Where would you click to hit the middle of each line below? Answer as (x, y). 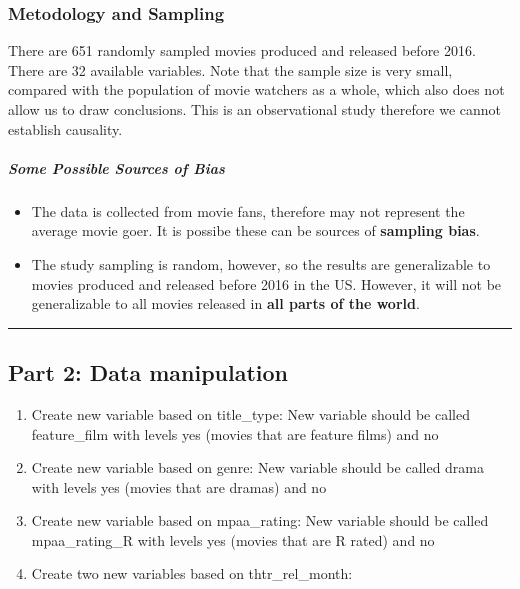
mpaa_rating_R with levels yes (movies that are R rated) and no (233, 539)
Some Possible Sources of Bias (116, 167)
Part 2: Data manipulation (148, 372)
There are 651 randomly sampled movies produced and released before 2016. (242, 50)
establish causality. (65, 128)
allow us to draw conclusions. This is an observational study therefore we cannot (255, 109)
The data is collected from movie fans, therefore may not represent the (248, 210)
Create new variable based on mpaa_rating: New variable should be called (260, 520)
